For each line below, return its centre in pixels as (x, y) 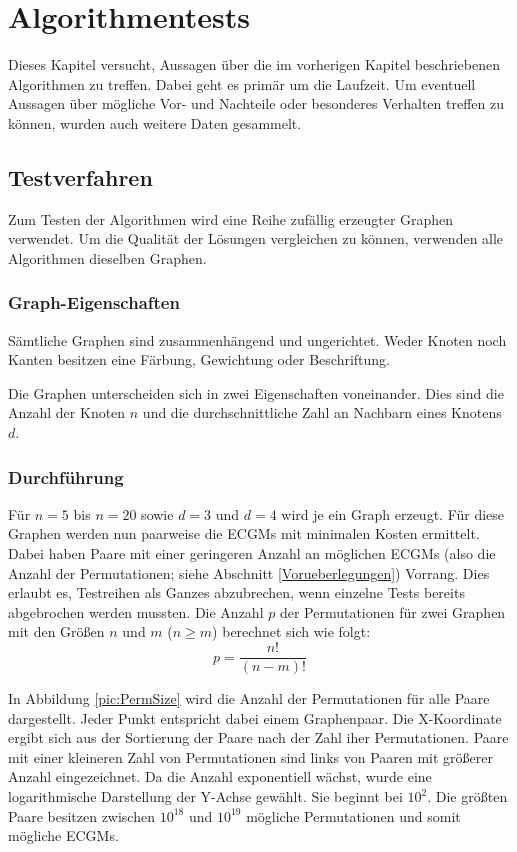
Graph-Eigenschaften (94, 302)
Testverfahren (80, 176)
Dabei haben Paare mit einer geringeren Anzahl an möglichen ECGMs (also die (252, 553)
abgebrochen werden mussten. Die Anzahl (136, 611)
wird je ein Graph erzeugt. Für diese (393, 513)
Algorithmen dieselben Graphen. (107, 257)
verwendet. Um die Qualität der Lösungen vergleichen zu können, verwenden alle (256, 238)
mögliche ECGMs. (63, 835)
